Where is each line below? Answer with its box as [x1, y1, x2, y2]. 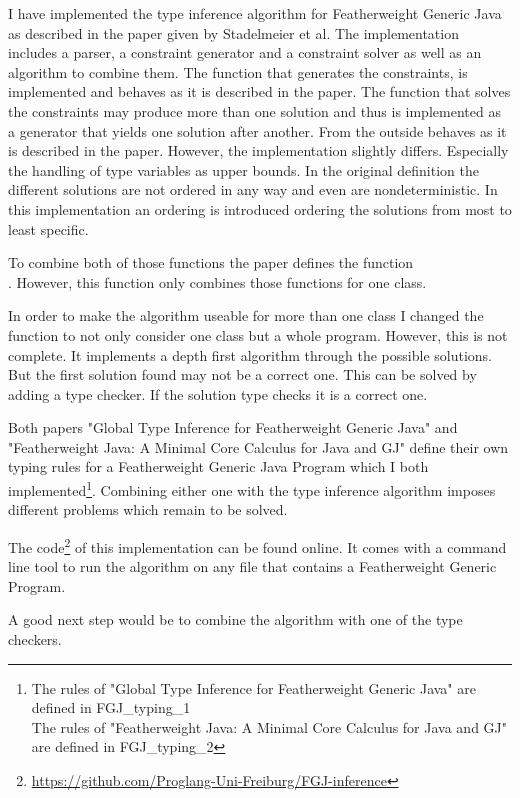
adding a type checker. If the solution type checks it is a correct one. [8, 383, 428, 404]
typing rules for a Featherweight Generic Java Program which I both [8, 456, 429, 477]
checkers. [8, 628, 62, 649]
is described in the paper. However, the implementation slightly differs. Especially [8, 140, 509, 161]
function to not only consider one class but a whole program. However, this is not [8, 324, 508, 345]
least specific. [8, 218, 89, 239]
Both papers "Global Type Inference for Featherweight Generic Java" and [8, 417, 458, 438]
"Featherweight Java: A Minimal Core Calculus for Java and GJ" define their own [8, 436, 509, 457]
